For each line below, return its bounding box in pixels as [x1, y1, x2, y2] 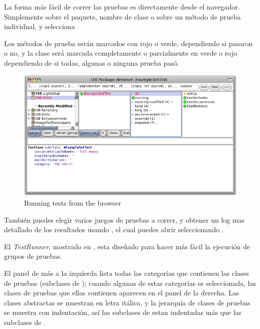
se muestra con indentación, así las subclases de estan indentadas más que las [4, 307, 242, 317]
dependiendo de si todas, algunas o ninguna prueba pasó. [4, 57, 179, 68]
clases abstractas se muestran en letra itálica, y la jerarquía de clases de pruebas [4, 297, 250, 307]
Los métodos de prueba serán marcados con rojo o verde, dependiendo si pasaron [4, 38, 253, 48]
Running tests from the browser [24, 198, 121, 208]
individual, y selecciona [4, 21, 75, 32]
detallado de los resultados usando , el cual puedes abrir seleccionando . [4, 224, 224, 235]
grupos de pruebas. [4, 251, 62, 261]
